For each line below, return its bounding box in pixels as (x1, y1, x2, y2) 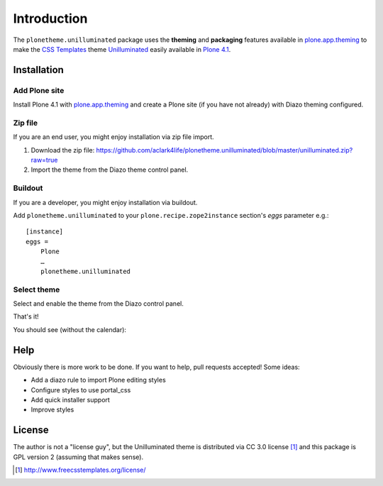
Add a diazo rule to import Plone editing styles (30, 376, 166, 385)
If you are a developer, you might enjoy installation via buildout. (13, 198, 198, 206)
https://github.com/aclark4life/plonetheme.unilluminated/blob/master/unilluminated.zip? (96, 145, 353, 154)
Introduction (13, 11, 88, 26)
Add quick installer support (30, 395, 110, 404)
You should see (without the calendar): (13, 325, 127, 333)
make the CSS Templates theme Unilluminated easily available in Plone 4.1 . (13, 45, 231, 53)
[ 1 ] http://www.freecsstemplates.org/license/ (15, 465, 146, 474)
